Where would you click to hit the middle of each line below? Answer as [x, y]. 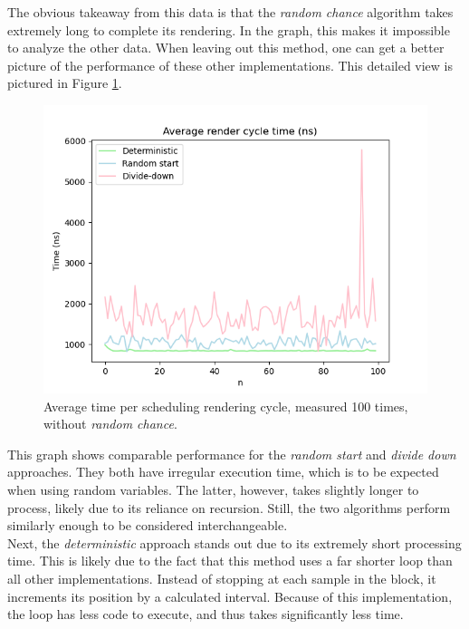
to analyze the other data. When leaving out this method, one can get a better [226, 48]
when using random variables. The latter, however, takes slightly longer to [213, 489]
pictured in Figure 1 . [65, 83]
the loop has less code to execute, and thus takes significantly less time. [206, 614]
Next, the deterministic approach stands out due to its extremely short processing [234, 542]
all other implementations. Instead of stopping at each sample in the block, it [222, 578]
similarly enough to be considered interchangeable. [148, 525]
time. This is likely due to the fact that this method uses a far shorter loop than [230, 561]
